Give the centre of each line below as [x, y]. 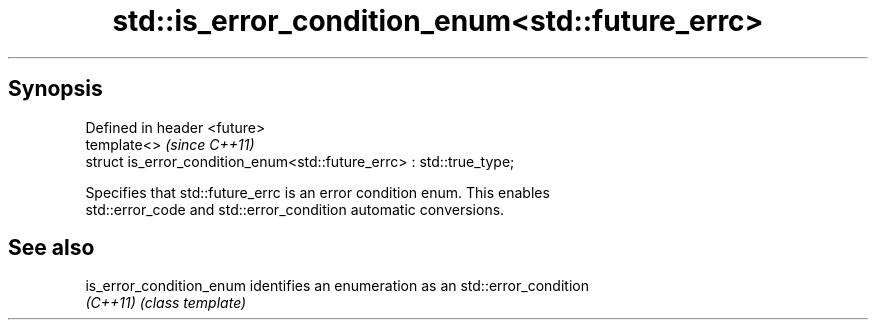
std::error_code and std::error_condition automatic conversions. [295, 209]
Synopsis [55, 89]
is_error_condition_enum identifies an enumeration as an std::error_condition [337, 286]
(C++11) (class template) [166, 303]
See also [51, 248]
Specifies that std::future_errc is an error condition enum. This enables [317, 192]
